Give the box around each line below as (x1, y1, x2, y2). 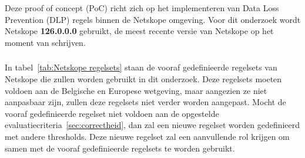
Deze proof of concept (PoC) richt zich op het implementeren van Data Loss (5, 2, 279, 14)
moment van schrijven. (5, 36, 86, 48)
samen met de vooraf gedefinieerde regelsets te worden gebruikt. (5, 142, 235, 154)
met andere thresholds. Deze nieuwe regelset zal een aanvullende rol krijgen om (5, 130, 290, 143)
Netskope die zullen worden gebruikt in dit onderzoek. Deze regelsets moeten (5, 73, 282, 85)
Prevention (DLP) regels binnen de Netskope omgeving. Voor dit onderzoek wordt (5, 13, 301, 25)
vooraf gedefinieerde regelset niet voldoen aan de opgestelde (5, 107, 219, 119)
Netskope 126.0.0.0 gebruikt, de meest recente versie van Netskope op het (5, 25, 274, 37)
